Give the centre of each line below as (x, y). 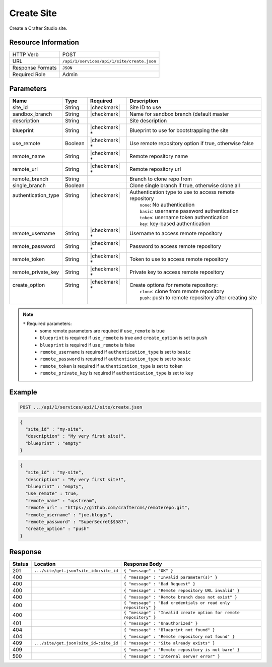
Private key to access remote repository (177, 272)
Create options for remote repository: (174, 285)
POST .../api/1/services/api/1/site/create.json (81, 407)
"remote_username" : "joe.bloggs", (69, 515)
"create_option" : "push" (57, 529)
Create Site (33, 13)
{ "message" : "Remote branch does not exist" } (181, 597)
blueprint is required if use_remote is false (87, 345)
